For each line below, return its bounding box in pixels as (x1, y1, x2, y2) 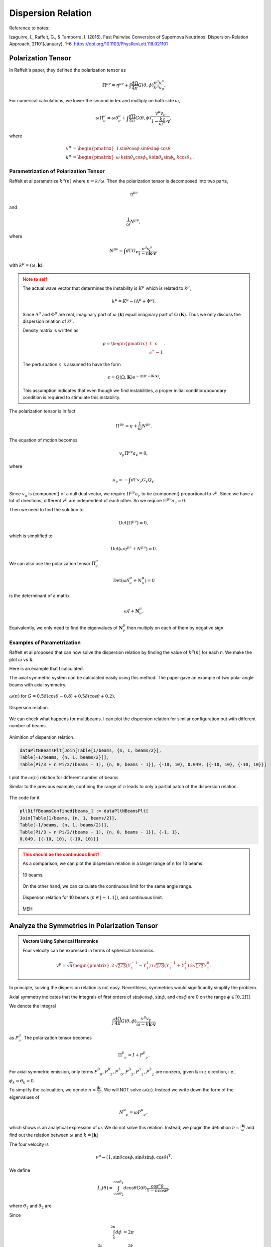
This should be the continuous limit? (22, 851, 100, 857)
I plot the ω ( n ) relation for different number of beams (9, 774, 119, 780)
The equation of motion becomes (9, 437, 78, 443)
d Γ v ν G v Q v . (131, 477, 155, 484)
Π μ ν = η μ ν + (102, 81, 129, 88)
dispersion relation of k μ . (22, 318, 74, 324)
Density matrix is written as (22, 327, 79, 334)
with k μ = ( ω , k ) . (9, 262, 44, 268)
